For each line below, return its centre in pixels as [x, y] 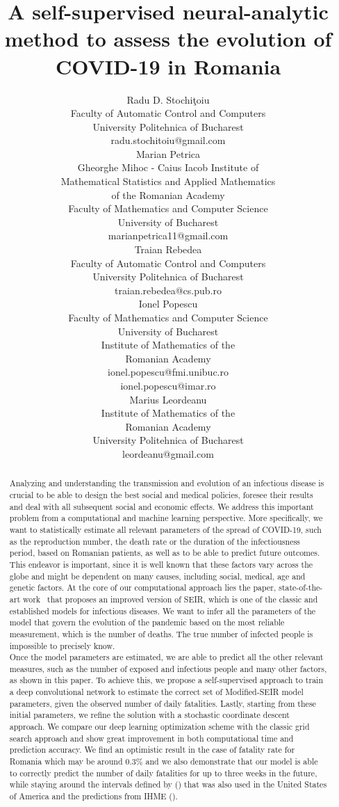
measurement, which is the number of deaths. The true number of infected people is [161, 633]
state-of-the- [301, 588]
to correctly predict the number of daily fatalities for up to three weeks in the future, [163, 773]
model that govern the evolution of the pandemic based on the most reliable [147, 622]
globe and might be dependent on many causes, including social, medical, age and [157, 576]
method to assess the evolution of [168, 39]
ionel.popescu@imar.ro [168, 385]
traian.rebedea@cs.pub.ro [168, 290]
